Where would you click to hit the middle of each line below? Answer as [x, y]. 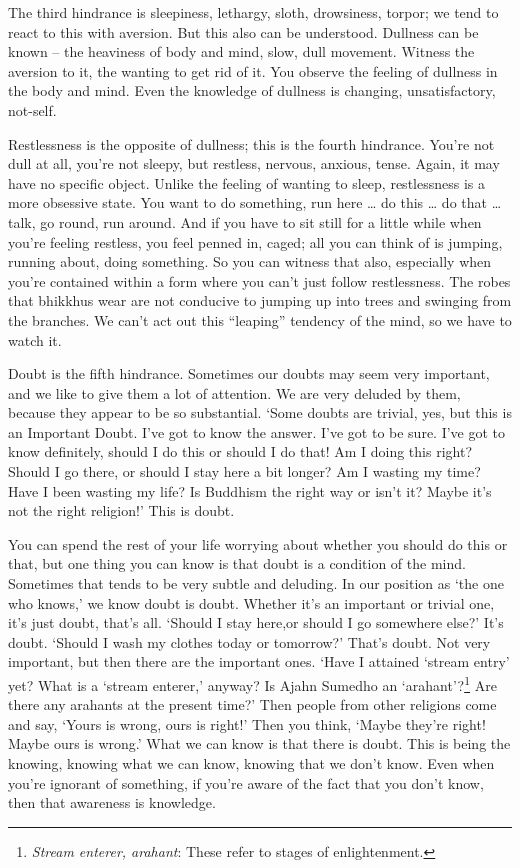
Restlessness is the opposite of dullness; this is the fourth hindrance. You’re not [251, 143]
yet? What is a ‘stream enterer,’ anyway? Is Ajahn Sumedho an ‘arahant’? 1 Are [252, 683]
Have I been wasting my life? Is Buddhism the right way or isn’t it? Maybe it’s [250, 490]
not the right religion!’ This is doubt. [121, 510]
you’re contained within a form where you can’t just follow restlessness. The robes [259, 280]
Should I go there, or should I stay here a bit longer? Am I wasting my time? [244, 471]
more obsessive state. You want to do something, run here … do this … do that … [255, 202]
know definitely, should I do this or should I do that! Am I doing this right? [240, 451]
